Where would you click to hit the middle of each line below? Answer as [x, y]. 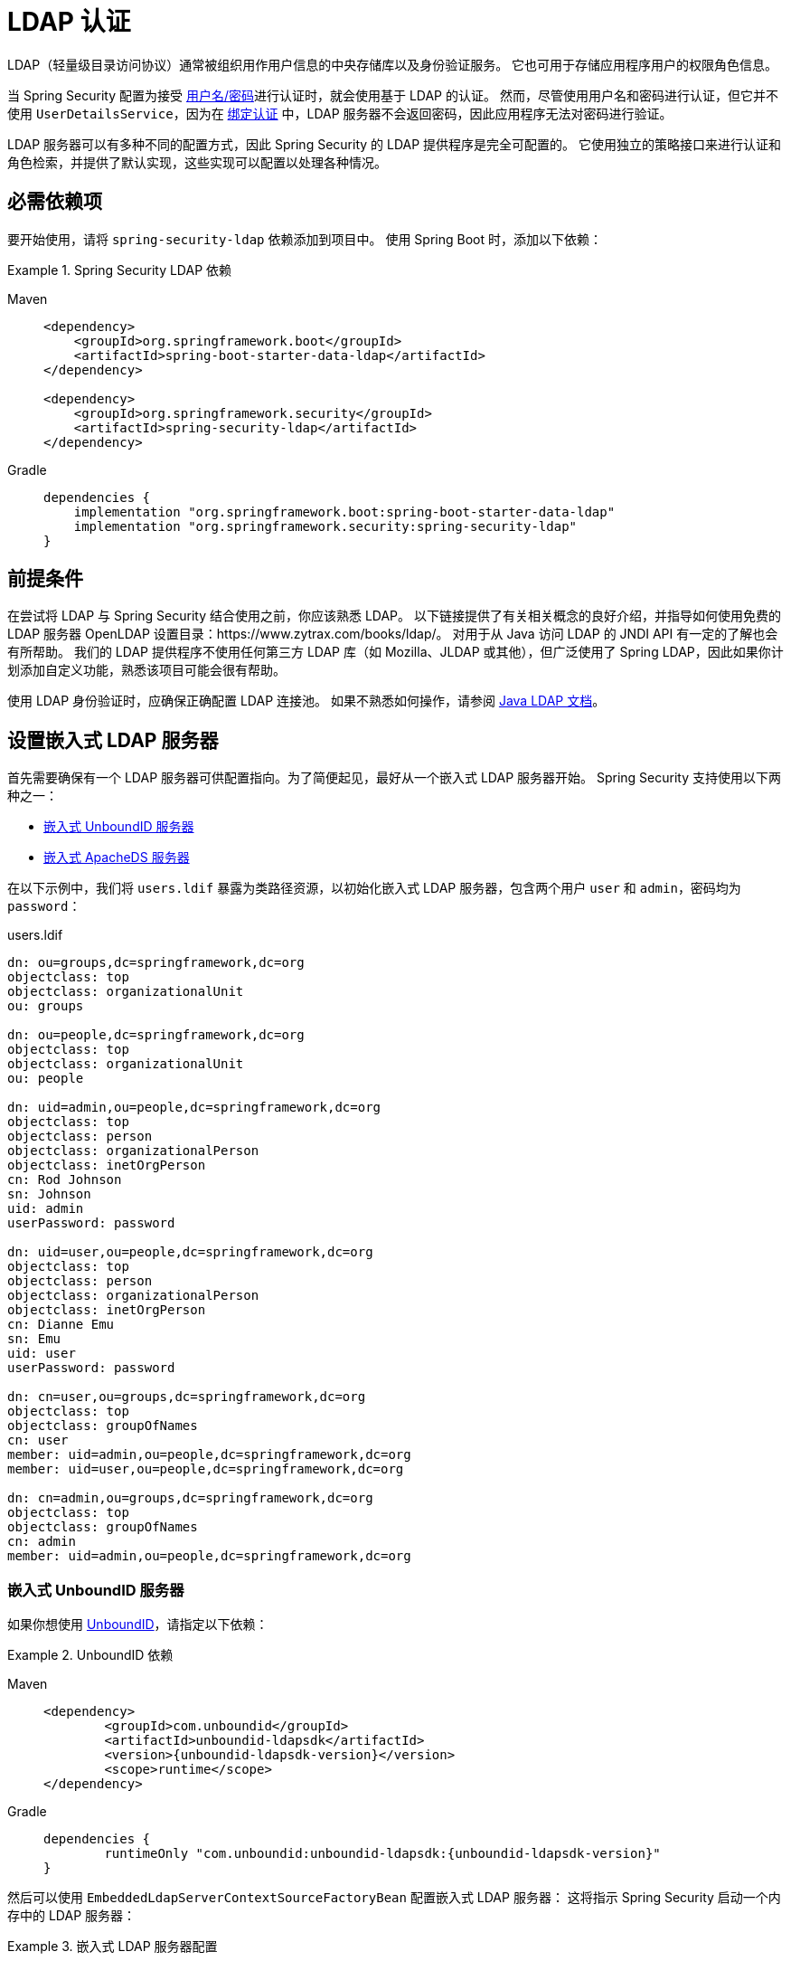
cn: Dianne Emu [61, 1325]
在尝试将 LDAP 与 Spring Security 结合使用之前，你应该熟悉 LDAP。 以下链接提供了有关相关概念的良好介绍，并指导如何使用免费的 [394, 616]
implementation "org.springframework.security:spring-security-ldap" [325, 526]
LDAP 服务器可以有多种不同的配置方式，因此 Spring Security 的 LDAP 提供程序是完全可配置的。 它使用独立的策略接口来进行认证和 [394, 144]
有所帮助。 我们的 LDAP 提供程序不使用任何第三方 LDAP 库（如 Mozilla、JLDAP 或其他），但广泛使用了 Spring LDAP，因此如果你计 [395, 652]
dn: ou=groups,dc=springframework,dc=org [156, 963]
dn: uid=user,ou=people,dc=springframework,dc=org [190, 1252]
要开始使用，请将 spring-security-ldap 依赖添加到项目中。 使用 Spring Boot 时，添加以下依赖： [305, 239]
